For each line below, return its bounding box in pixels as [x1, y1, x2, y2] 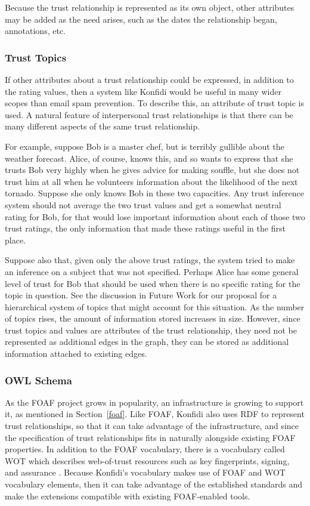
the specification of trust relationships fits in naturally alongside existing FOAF [5, 431, 296, 443]
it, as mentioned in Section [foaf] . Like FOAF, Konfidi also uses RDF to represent [5, 408, 305, 420]
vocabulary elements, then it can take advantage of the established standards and [5, 478, 303, 490]
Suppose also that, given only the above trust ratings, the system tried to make [5, 254, 295, 266]
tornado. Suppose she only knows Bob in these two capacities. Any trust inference [5, 187, 305, 199]
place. [5, 233, 26, 246]
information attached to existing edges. [5, 347, 147, 360]
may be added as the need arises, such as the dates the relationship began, [5, 13, 277, 25]
